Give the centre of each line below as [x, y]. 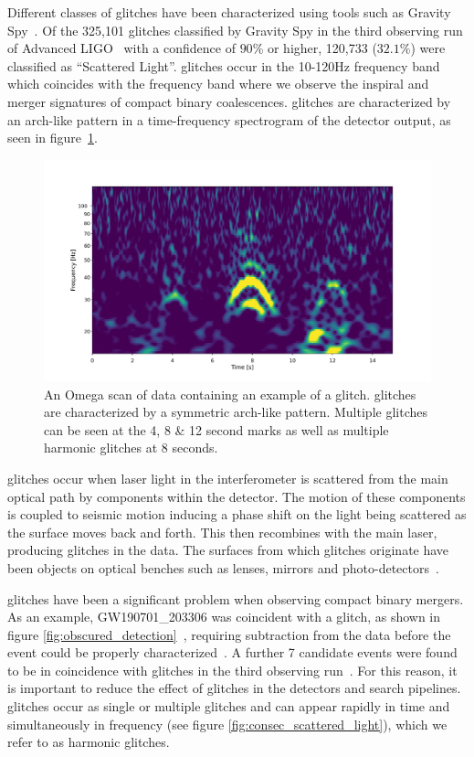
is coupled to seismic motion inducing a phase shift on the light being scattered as [237, 514]
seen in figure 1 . [53, 138]
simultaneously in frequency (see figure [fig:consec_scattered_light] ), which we [227, 724]
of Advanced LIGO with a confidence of [121, 48]
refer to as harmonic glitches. [89, 742]
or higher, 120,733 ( [322, 48]
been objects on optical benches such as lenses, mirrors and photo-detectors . [223, 567]
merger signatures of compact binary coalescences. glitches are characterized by [229, 101]
